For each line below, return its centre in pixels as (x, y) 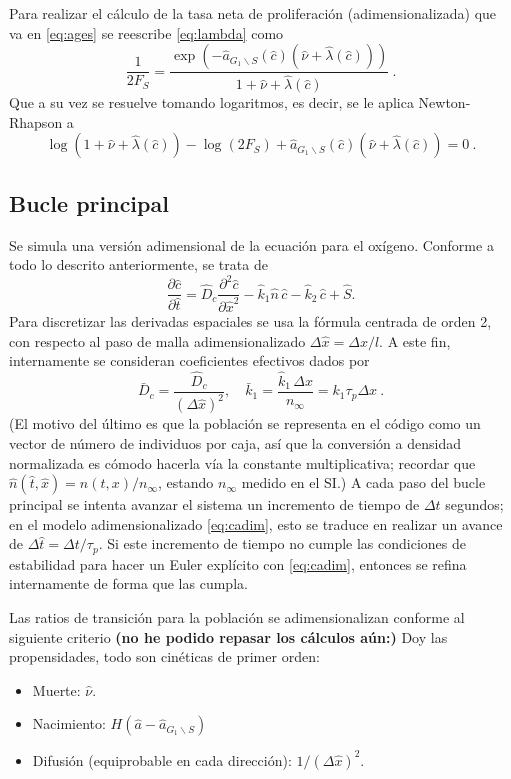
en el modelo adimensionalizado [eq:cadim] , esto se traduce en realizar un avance (256, 523)
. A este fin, (415, 340)
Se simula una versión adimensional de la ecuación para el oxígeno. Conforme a (251, 244)
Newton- (444, 102)
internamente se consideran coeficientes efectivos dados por (189, 360)
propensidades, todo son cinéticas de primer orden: (164, 656)
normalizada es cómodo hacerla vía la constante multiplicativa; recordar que (242, 462)
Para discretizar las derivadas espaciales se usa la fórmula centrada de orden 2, (250, 320)
